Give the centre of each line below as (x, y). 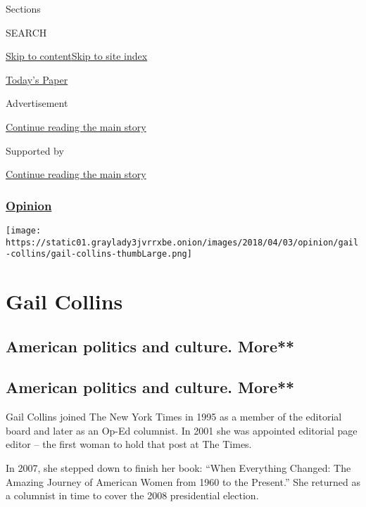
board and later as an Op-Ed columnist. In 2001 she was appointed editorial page (182, 430)
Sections (23, 8)
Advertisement (37, 103)
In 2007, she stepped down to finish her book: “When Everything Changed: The (178, 468)
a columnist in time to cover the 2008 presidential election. (132, 495)
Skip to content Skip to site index (77, 56)
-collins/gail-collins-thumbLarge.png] (99, 254)
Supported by (35, 150)
